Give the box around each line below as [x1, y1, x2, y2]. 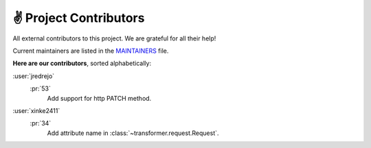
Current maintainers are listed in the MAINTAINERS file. [12, 47, 169, 55]
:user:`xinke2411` [12, 106, 60, 114]
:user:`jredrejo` [12, 72, 55, 80]
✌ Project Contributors [12, 10, 145, 25]
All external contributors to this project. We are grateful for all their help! [12, 34, 216, 42]
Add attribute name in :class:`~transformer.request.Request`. [47, 129, 219, 137]
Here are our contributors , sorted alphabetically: [12, 59, 151, 68]
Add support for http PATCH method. [47, 94, 152, 102]
